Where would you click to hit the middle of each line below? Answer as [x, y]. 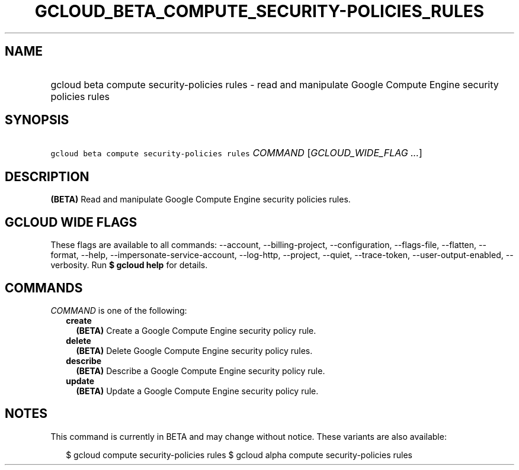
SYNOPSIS [37, 120]
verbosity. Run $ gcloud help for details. [129, 265]
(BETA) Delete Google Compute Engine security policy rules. [194, 350]
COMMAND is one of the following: [119, 310]
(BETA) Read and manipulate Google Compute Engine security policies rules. [201, 199]
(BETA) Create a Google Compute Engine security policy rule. [196, 330]
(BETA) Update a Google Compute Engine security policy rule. [197, 391]
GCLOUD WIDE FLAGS [71, 222]
